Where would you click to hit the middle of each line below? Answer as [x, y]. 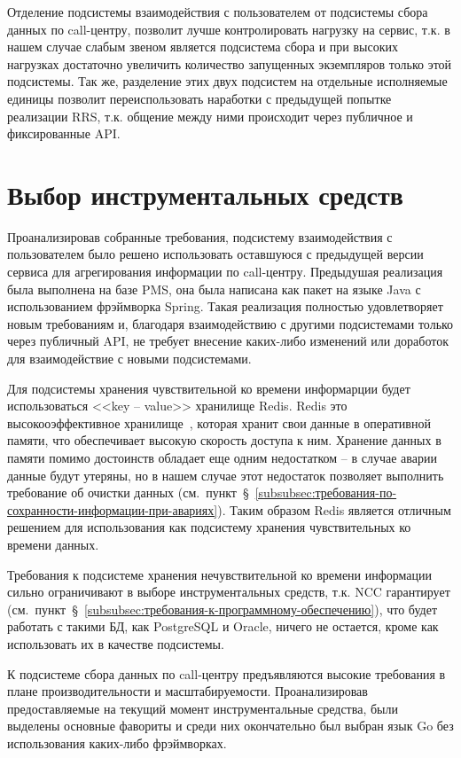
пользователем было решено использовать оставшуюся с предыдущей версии [215, 254]
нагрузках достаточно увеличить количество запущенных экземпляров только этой [230, 63]
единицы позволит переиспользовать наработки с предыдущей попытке [199, 98]
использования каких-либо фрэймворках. [117, 742]
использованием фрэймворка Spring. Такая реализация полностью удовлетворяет [225, 306]
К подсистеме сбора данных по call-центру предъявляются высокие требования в [227, 673]
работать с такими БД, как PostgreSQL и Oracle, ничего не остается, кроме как [223, 626]
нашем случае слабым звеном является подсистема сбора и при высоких [203, 47]
